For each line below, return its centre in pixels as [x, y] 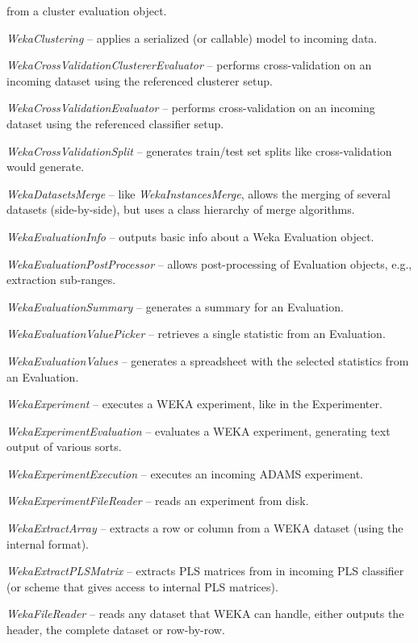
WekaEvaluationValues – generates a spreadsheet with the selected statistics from [208, 360]
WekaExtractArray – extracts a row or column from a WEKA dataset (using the [205, 528]
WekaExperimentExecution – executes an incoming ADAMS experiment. [185, 473]
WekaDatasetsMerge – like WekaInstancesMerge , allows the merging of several [199, 193]
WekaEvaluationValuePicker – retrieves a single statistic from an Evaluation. [196, 334]
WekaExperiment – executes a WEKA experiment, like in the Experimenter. [194, 404]
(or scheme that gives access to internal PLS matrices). [142, 586]
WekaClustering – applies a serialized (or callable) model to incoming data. [192, 38]
